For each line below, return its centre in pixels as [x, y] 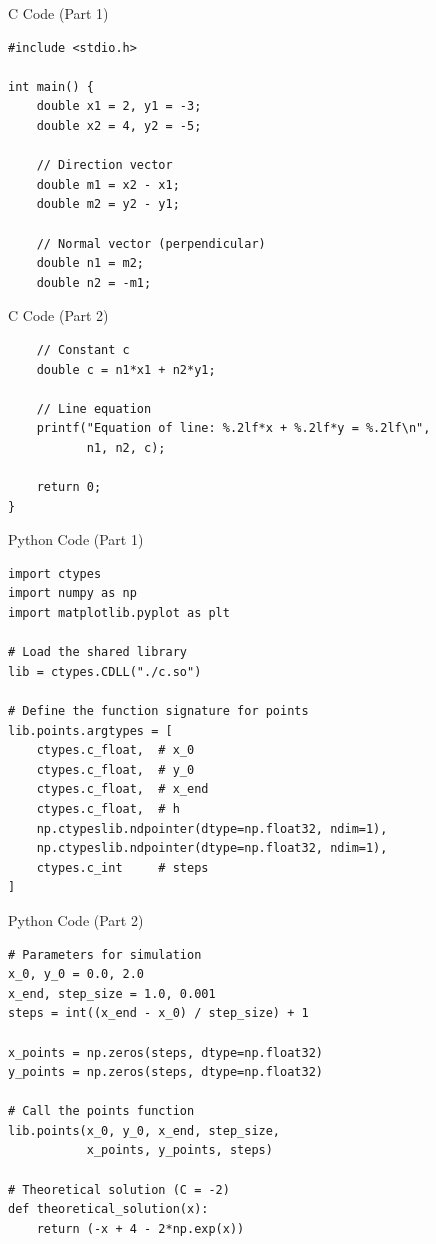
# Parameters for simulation [105, 954]
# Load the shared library [97, 652]
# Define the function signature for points [158, 711]
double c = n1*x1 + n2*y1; [126, 369]
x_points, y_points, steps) [179, 1150]
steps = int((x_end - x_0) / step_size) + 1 [158, 1013]
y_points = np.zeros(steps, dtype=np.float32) [165, 1072]
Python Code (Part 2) [76, 919]
